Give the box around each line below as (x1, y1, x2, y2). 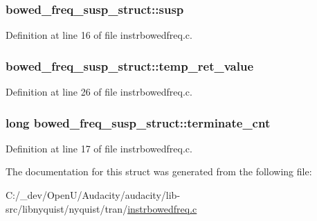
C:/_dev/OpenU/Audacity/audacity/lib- (6, 188, 181, 202)
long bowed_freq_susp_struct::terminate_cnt (6, 114, 271, 131)
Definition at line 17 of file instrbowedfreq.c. (6, 141, 192, 155)
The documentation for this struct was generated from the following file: (6, 164, 312, 179)
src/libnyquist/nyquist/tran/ (6, 201, 128, 215)
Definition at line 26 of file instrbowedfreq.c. (6, 85, 192, 99)
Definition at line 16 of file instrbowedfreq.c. (6, 28, 192, 42)
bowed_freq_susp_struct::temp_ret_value (6, 57, 254, 74)
